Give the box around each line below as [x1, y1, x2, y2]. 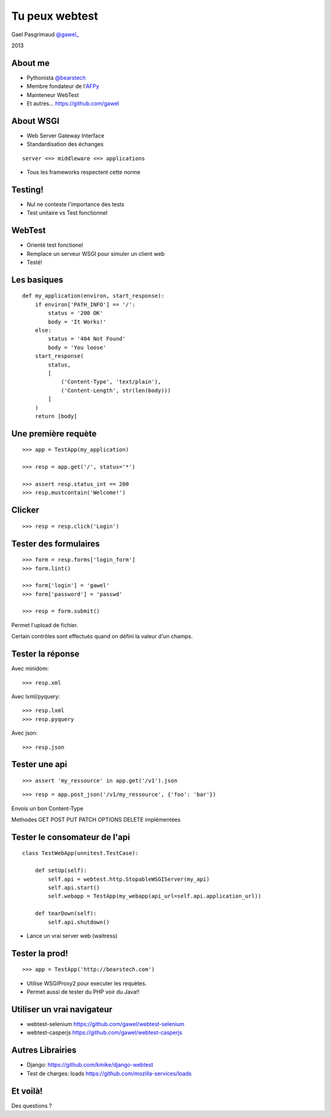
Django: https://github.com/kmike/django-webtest [26, 1061, 153, 1069]
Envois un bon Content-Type [11, 805, 84, 812]
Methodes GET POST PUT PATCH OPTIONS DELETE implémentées [11, 816, 181, 824]
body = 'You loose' [48, 344, 107, 351]
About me [11, 58, 50, 68]
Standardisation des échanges [26, 141, 104, 148]
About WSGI [11, 115, 59, 126]
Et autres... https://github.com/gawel [26, 100, 120, 107]
